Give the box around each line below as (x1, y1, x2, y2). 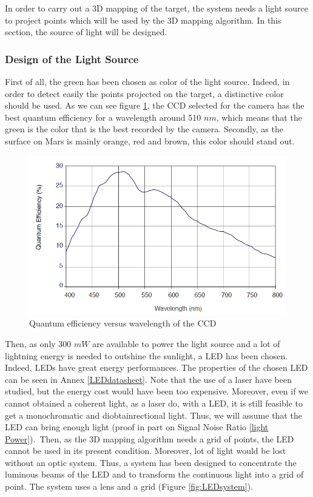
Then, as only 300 (5, 337, 72, 350)
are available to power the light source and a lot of (92, 337, 280, 350)
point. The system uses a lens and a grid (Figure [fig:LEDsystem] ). (5, 480, 253, 493)
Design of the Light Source (5, 51, 139, 66)
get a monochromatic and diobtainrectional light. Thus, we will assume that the (5, 408, 302, 421)
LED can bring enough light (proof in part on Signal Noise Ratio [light (5, 421, 269, 433)
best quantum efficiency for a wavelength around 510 (5, 110, 201, 123)
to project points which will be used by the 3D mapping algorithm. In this (5, 13, 281, 26)
